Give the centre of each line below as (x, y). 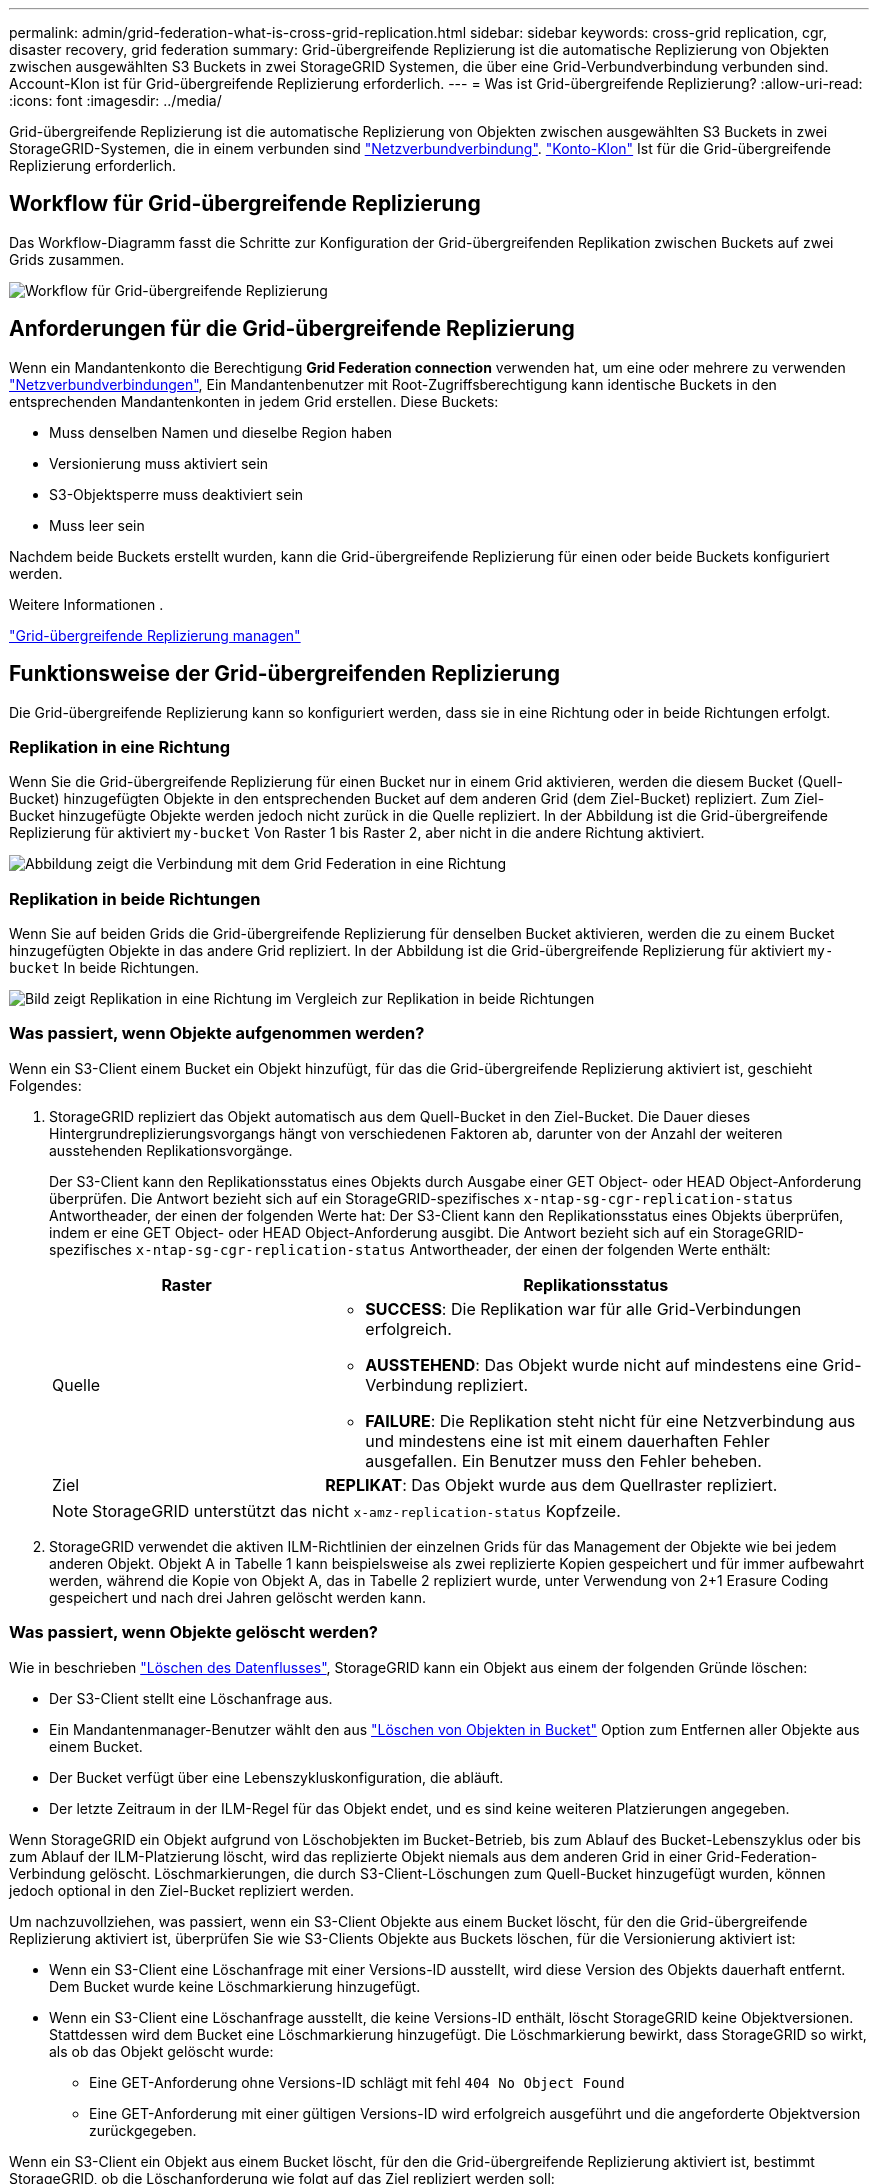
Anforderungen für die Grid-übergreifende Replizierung (292, 329)
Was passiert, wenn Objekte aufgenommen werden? (217, 1033)
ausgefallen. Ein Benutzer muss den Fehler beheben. (563, 1460)
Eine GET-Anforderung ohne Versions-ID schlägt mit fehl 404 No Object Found (357, 2082)
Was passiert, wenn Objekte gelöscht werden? (194, 1632)
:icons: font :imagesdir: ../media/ (115, 100)
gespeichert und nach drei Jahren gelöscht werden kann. (237, 1597)
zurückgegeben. (143, 2130)
